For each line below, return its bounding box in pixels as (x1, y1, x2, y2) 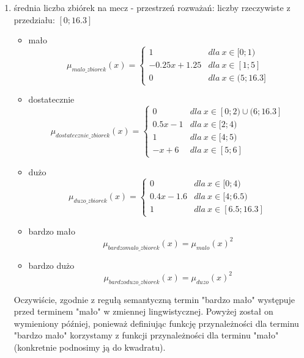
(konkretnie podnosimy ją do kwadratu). (13, 340, 166, 353)
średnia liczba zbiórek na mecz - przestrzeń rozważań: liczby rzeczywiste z (13, 1, 291, 13)
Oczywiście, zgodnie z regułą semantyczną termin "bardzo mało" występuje (13, 293, 295, 305)
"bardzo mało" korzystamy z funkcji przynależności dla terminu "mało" (13, 329, 279, 342)
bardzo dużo (28, 258, 75, 271)
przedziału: (13, 13, 55, 26)
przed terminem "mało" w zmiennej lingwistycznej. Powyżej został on (13, 305, 273, 318)
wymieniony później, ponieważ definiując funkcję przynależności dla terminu (13, 316, 299, 329)
